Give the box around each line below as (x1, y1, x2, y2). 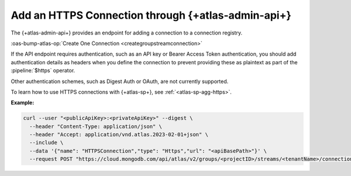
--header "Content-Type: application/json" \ (29, 123, 162, 130)
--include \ (29, 139, 64, 146)
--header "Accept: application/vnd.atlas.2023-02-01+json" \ (29, 132, 209, 138)
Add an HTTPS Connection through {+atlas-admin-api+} (11, 9, 292, 22)
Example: (11, 99, 35, 106)
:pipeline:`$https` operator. (11, 67, 75, 74)
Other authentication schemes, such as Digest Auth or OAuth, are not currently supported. (11, 78, 229, 85)
